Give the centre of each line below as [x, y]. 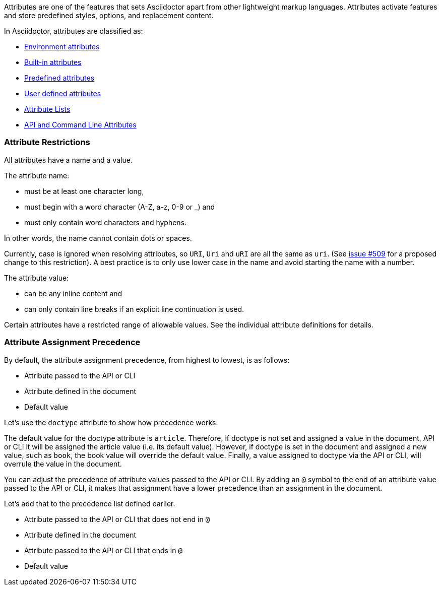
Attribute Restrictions [47, 142]
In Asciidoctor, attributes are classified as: [74, 31]
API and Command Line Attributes [80, 125]
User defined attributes [63, 93]
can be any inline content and [73, 293]
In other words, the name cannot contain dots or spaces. [98, 238]
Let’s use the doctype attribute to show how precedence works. [111, 422]
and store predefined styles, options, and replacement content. [109, 15]
